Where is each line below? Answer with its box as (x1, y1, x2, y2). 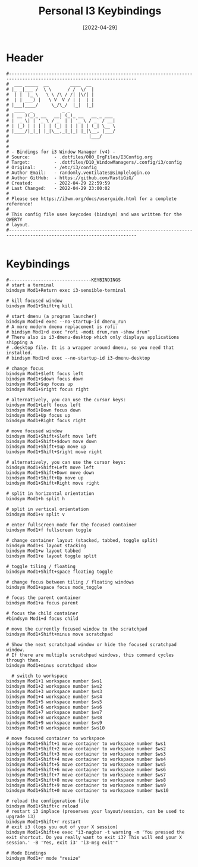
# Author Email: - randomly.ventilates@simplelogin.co (6, 170, 150, 176)
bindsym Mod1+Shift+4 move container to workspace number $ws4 (6, 756, 166, 762)
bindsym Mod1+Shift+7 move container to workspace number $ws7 (6, 772, 166, 778)
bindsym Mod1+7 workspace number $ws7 (6, 709, 102, 715)
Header (6, 51, 43, 64)
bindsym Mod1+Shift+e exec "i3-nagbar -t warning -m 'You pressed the (6, 829, 185, 835)
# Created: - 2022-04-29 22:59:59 (6, 180, 111, 186)
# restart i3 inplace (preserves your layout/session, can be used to (6, 808, 185, 814)
